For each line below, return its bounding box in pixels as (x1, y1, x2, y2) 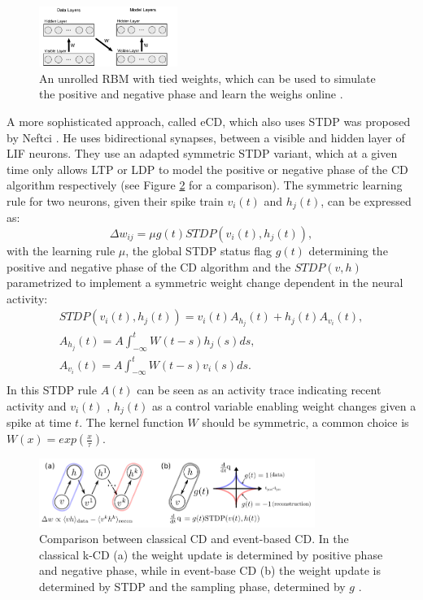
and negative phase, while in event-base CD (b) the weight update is (39, 562, 382, 579)
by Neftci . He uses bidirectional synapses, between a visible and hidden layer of (7, 128, 405, 146)
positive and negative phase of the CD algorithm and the (7, 258, 291, 275)
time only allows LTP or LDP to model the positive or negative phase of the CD (7, 160, 408, 177)
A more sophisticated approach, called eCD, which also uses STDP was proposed (7, 112, 411, 129)
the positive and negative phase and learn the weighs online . (39, 85, 343, 102)
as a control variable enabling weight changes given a (152, 398, 416, 415)
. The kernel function (79, 414, 184, 431)
